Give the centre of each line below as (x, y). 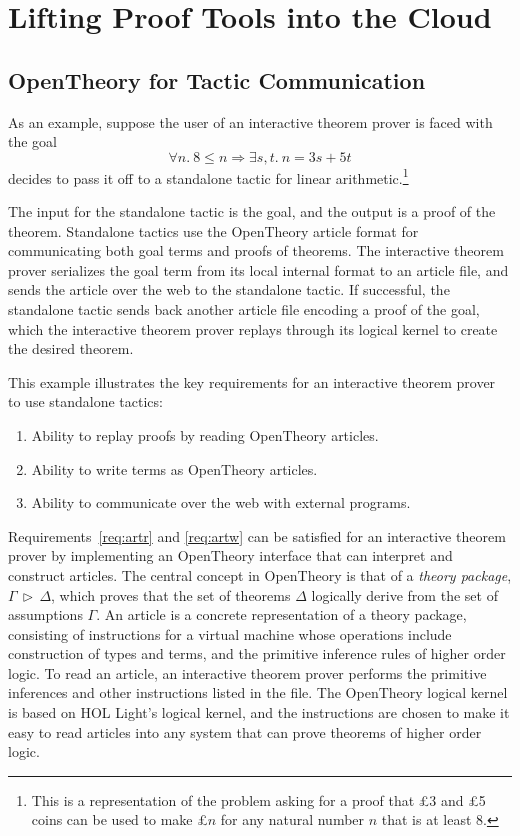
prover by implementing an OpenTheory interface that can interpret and (230, 555)
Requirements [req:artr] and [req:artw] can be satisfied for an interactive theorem (257, 535)
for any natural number (292, 819)
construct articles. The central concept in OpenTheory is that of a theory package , (260, 574)
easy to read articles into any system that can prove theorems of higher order (245, 731)
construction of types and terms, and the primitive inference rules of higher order (257, 653)
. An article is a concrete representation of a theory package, (281, 614)
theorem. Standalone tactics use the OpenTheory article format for (213, 230)
